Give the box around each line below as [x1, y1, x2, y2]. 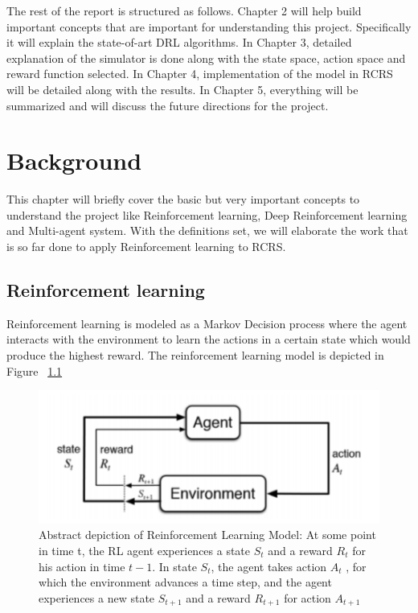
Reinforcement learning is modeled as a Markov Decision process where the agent [6, 315, 408, 331]
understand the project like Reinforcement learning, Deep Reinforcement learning [6, 206, 408, 223]
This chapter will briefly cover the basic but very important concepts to [6, 191, 360, 208]
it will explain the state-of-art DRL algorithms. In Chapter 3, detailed [6, 34, 352, 51]
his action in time [39, 557, 125, 574]
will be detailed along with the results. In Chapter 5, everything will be [6, 80, 359, 97]
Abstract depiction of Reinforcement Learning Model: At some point [39, 526, 376, 543]
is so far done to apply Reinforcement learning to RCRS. [6, 238, 286, 255]
